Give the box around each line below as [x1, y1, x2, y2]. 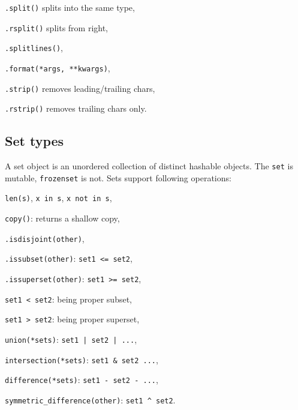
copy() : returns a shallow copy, [5, 212, 120, 225]
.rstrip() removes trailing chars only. [5, 102, 147, 115]
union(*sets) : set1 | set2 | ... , [5, 333, 137, 346]
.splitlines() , [5, 41, 63, 54]
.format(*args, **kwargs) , [5, 61, 110, 74]
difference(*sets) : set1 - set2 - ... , [5, 373, 158, 386]
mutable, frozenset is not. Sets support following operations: [5, 171, 231, 184]
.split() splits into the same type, [5, 1, 135, 13]
